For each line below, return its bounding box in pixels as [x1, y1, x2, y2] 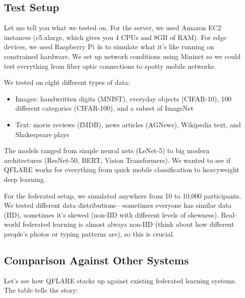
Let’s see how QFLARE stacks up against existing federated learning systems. [4, 275, 237, 285]
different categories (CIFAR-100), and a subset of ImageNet [15, 103, 194, 113]
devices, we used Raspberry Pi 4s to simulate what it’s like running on [4, 41, 214, 52]
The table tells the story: [4, 285, 78, 295]
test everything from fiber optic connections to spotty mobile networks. [4, 60, 216, 71]
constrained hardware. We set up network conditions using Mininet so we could [4, 51, 241, 61]
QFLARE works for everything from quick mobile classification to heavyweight [4, 164, 239, 175]
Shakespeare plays [15, 129, 70, 139]
